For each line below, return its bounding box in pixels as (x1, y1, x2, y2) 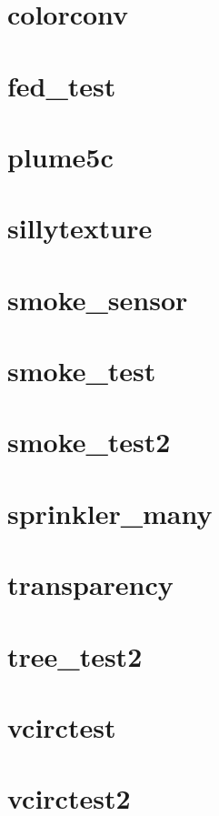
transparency (7, 566, 174, 603)
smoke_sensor (7, 280, 188, 317)
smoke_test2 (7, 423, 171, 460)
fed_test (7, 66, 116, 104)
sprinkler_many (7, 494, 213, 531)
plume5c (7, 137, 114, 175)
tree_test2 (7, 637, 143, 674)
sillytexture (7, 209, 153, 247)
